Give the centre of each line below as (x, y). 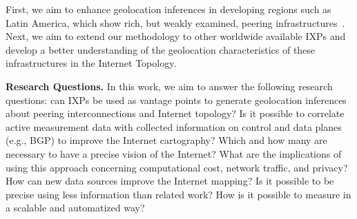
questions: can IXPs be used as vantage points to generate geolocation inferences (176, 100)
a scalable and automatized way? (75, 208)
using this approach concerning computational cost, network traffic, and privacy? (177, 167)
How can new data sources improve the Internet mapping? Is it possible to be (170, 181)
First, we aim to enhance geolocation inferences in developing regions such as (168, 9)
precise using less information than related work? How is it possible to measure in (178, 194)
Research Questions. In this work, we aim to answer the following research (169, 86)
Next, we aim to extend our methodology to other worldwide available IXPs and (176, 36)
